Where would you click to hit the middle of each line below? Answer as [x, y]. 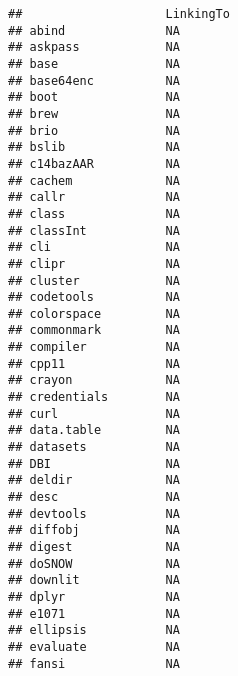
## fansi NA [94, 663]
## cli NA [94, 247]
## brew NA [94, 113]
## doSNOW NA [94, 563]
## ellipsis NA [94, 630]
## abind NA [94, 30]
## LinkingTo [119, 14]
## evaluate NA [94, 646]
